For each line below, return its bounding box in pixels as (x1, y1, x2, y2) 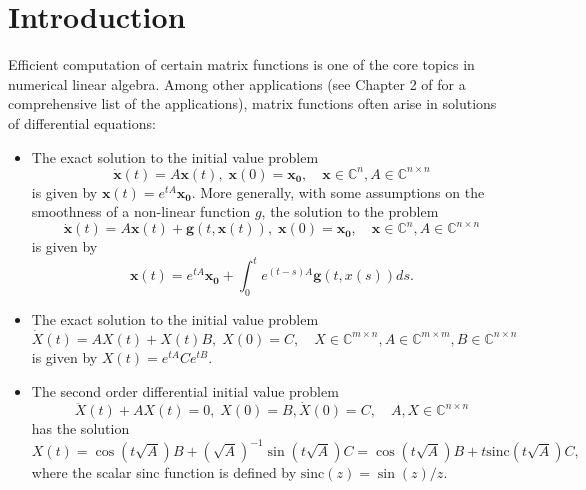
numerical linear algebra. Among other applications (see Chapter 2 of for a (8, 73, 466, 94)
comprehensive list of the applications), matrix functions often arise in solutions (8, 93, 497, 114)
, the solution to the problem (261, 201, 439, 222)
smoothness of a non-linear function (31, 201, 251, 222)
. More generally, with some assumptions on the (191, 181, 485, 202)
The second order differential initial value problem (31, 380, 339, 401)
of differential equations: (8, 112, 156, 133)
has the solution (31, 418, 130, 439)
